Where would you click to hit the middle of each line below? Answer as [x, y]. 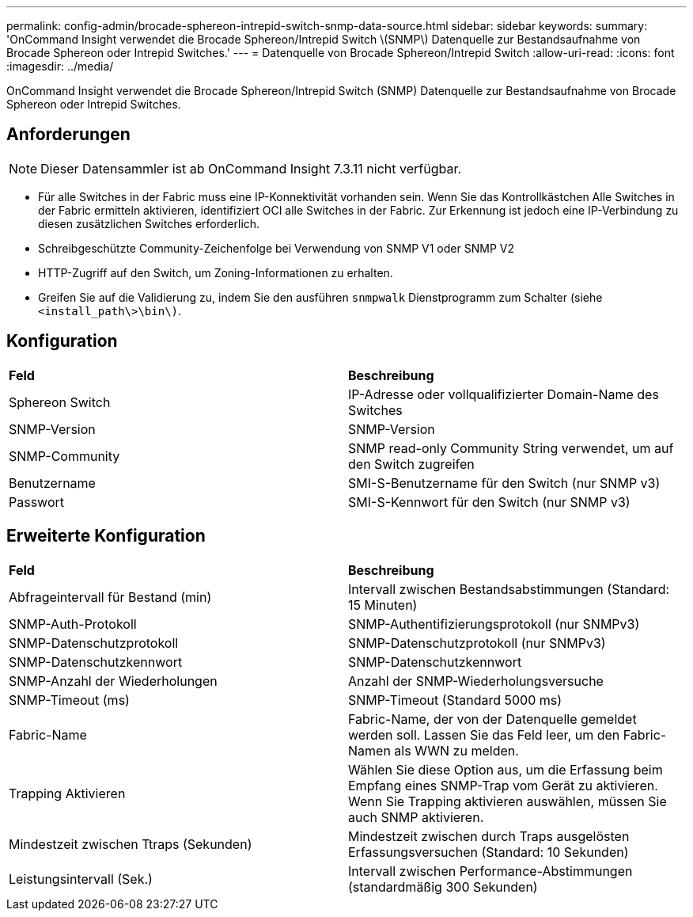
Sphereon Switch [60, 402]
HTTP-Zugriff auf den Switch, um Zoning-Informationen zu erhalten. [216, 272]
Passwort [36, 502]
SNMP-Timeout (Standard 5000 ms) [455, 700]
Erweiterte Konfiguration [106, 536]
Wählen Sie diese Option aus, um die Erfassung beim [506, 769]
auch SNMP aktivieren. [416, 817]
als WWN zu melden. [456, 750]
